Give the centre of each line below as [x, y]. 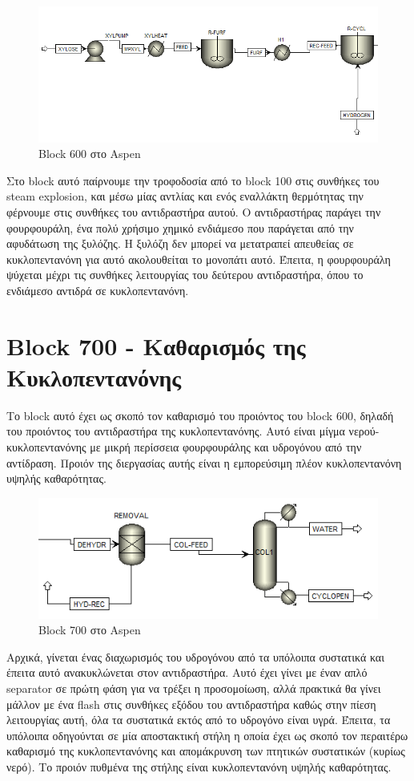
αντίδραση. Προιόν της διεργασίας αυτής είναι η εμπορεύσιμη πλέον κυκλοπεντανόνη [204, 462]
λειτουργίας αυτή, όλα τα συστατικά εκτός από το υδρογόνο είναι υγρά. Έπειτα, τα [199, 720]
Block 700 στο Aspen [90, 630]
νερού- [364, 431]
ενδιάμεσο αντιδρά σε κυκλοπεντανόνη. [98, 290]
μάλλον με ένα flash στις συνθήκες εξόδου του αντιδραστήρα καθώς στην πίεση [191, 704]
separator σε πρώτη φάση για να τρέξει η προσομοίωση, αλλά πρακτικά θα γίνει [194, 688]
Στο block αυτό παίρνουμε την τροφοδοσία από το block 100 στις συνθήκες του [193, 180]
